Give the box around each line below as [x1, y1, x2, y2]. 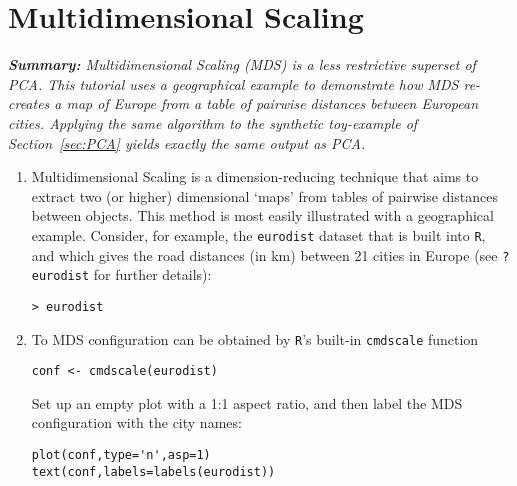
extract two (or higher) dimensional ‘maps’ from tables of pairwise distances [31, 185, 498, 206]
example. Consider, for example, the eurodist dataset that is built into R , [31, 224, 486, 245]
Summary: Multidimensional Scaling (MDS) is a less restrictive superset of [8, 54, 476, 75]
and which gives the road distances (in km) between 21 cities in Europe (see [31, 244, 498, 265]
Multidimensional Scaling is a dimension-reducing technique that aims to [31, 166, 479, 187]
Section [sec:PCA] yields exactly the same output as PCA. [8, 132, 366, 153]
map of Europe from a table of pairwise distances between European [66, 93, 479, 114]
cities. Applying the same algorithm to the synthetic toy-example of [8, 112, 418, 133]
